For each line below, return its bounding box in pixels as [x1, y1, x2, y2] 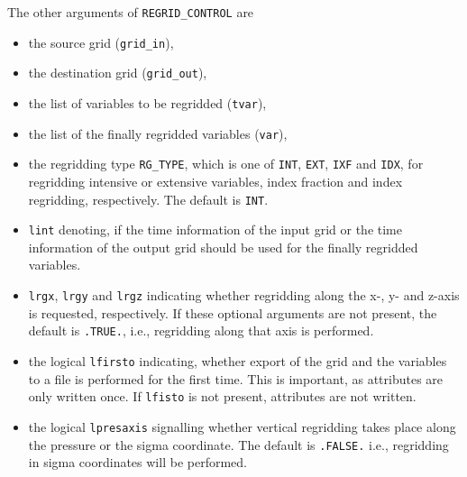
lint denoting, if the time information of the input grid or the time [28, 220, 402, 239]
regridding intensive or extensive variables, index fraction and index [28, 171, 403, 190]
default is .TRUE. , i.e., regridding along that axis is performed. [28, 321, 374, 340]
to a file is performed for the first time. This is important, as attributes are [28, 369, 444, 388]
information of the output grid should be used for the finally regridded [28, 237, 418, 256]
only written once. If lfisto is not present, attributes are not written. [28, 387, 417, 406]
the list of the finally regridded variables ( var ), [28, 124, 288, 142]
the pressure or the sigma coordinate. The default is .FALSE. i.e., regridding [28, 435, 449, 454]
